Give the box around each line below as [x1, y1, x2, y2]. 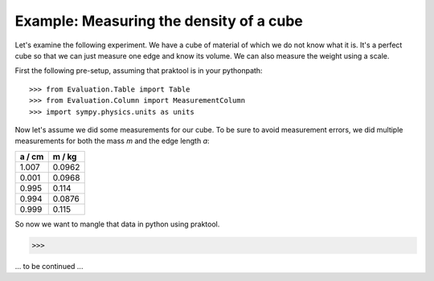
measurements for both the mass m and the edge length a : [14, 136, 210, 146]
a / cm [19, 151, 44, 162]
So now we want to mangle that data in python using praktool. [14, 219, 220, 229]
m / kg [52, 151, 77, 162]
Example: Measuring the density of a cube [14, 12, 303, 30]
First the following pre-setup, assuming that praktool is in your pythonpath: [14, 66, 263, 75]
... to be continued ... [14, 261, 84, 271]
